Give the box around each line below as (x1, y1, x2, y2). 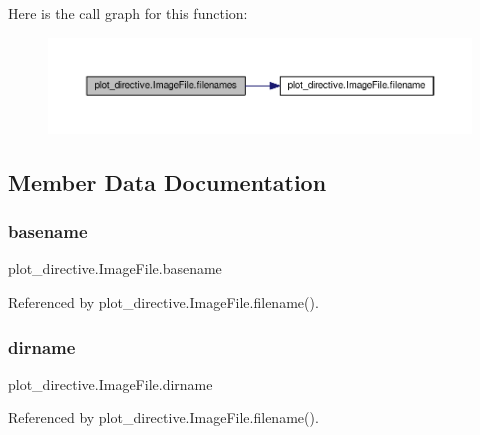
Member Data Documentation (8, 166, 327, 197)
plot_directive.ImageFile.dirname (8, 373, 213, 394)
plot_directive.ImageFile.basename (8, 258, 222, 279)
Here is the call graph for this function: (8, 3, 248, 23)
